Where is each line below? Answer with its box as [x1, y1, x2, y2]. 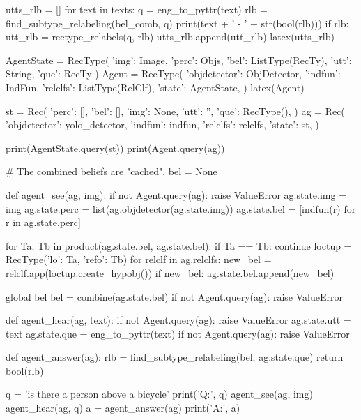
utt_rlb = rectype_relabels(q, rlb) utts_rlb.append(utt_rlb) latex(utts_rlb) [6, 29, 335, 44]
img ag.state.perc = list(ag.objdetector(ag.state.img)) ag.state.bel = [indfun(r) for [6, 201, 356, 216]
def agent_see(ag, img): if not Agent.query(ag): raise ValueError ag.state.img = [6, 187, 347, 202]
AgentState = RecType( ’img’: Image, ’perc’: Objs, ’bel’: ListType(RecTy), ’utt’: [6, 52, 352, 67]
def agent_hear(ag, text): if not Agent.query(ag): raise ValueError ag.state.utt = [6, 313, 351, 327]
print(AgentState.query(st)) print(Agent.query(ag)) [6, 140, 225, 155]
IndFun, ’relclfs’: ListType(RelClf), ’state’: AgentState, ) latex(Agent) [6, 80, 305, 94]
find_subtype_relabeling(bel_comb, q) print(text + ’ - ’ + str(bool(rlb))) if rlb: [6, 15, 349, 30]
